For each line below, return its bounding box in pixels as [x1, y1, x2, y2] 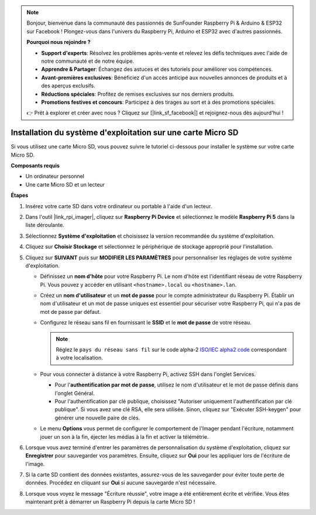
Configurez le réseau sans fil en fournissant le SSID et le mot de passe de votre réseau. [40, 319, 252, 326]
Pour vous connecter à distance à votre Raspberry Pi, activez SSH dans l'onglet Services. [40, 370, 256, 378]
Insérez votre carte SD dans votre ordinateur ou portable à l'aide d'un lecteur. [25, 202, 212, 209]
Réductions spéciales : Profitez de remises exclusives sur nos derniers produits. [41, 90, 235, 97]
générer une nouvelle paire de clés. [54, 414, 140, 421]
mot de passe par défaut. [40, 308, 101, 315]
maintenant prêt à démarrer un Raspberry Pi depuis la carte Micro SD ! [25, 499, 195, 506]
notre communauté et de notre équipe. [41, 57, 135, 65]
